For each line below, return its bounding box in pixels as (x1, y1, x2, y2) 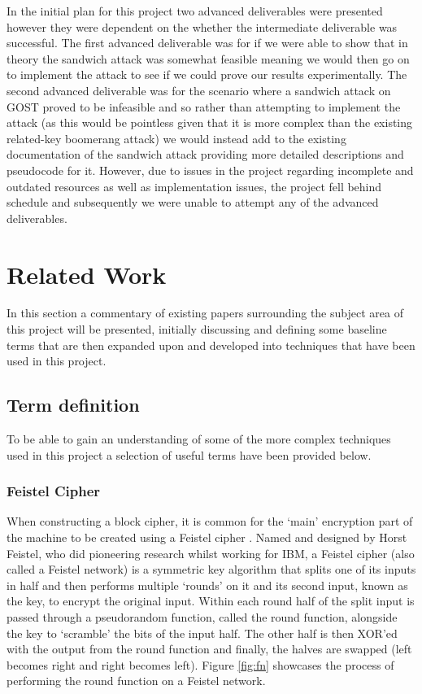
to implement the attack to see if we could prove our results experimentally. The (7, 66, 407, 83)
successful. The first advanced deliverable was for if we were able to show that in (7, 34, 408, 51)
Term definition (7, 392, 140, 417)
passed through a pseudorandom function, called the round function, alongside (7, 608, 398, 625)
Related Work (7, 257, 167, 290)
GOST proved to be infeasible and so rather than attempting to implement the (7, 98, 401, 115)
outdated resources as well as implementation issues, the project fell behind (7, 177, 382, 194)
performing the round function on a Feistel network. (7, 672, 266, 689)
